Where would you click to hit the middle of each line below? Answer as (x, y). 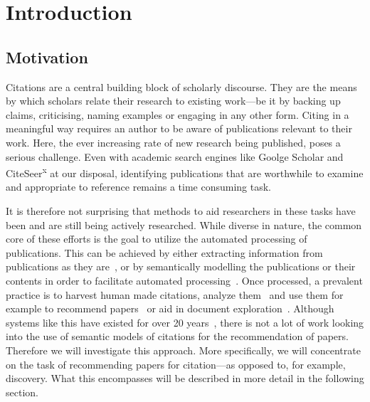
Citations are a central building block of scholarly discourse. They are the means (181, 86)
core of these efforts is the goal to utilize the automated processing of (157, 239)
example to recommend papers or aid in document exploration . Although (170, 308)
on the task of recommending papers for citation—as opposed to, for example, (176, 364)
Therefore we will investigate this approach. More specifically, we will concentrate (183, 350)
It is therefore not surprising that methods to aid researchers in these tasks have (181, 210)
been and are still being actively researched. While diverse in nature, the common (184, 224)
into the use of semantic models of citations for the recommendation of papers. (177, 336)
